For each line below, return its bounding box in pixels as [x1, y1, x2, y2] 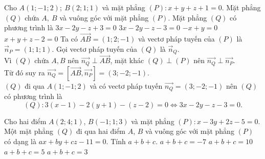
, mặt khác [110, 55, 144, 66]
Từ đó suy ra [4, 67, 45, 77]
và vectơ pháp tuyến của [138, 33, 215, 44]
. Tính [106, 135, 126, 146]
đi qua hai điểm [76, 126, 126, 136]
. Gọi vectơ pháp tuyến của [52, 43, 137, 54]
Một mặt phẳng [4, 126, 54, 136]
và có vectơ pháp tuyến [90, 80, 163, 91]
